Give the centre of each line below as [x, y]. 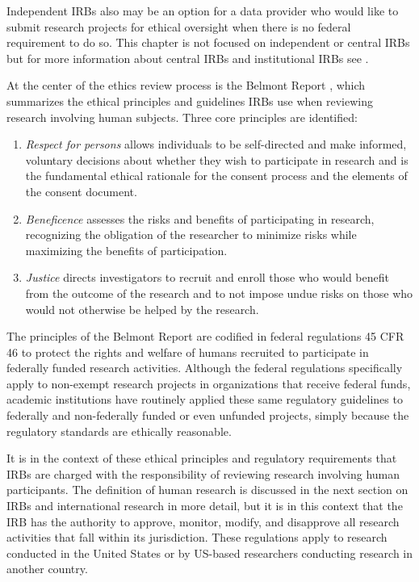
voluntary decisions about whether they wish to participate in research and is [217, 159]
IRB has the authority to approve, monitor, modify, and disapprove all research [203, 521]
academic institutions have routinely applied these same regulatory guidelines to [205, 399]
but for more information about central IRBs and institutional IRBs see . [188, 58]
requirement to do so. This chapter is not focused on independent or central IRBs [208, 42]
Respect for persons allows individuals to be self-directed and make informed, [216, 144]
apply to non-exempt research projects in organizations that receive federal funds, [209, 383]
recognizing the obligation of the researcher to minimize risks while [191, 234]
